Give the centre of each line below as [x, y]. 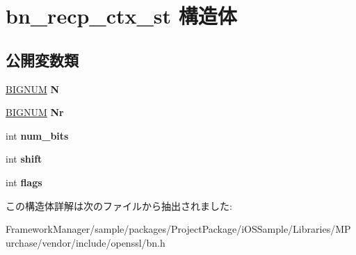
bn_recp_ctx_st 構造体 [121, 16]
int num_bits [37, 135]
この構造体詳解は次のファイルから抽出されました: [119, 205]
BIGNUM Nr [35, 112]
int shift [24, 159]
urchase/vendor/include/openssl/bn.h [86, 242]
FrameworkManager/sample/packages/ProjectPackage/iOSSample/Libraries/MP [178, 229]
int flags [24, 182]
